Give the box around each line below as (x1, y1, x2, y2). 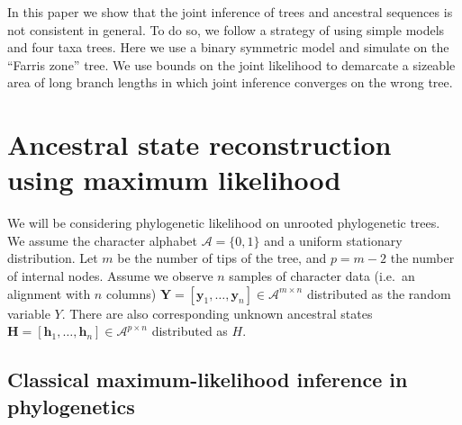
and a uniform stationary (264, 231, 403, 249)
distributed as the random (306, 284, 451, 303)
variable (7, 303, 50, 322)
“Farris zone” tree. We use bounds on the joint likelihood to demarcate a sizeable (7, 55, 456, 74)
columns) (105, 284, 157, 303)
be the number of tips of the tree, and (117, 249, 327, 267)
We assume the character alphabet (7, 231, 197, 249)
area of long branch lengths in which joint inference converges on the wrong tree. (7, 73, 453, 92)
